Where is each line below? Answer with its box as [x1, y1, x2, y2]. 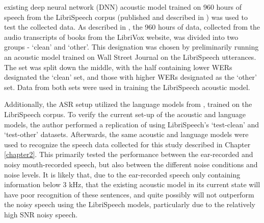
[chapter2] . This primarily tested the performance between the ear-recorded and [4, 149, 253, 160]
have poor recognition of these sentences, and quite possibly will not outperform [4, 189, 254, 199]
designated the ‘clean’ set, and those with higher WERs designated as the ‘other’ [4, 72, 257, 82]
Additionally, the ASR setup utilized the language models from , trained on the [4, 99, 252, 109]
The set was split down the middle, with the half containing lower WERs [4, 61, 232, 72]
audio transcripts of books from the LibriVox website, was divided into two [4, 31, 239, 42]
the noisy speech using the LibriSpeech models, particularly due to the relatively [4, 199, 256, 210]
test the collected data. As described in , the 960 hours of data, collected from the [4, 21, 260, 32]
